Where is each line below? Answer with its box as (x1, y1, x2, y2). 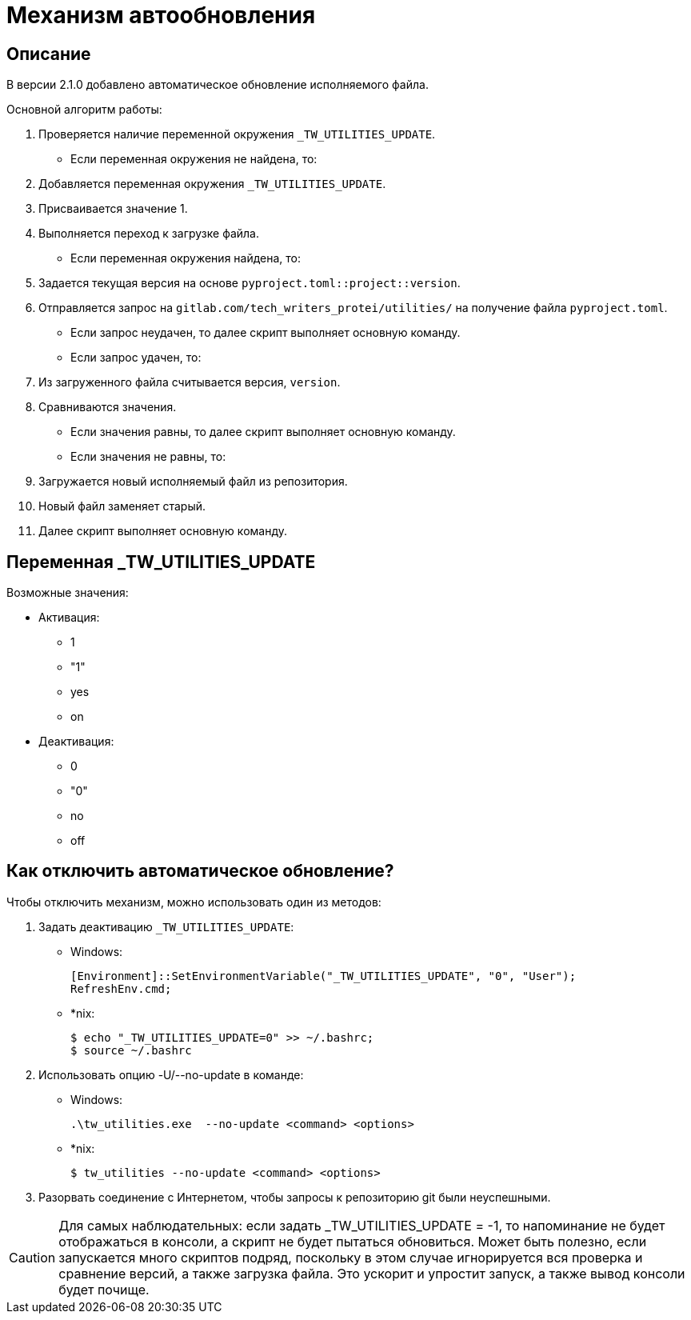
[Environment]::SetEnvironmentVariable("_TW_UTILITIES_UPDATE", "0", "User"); (70, 969, 577, 982)
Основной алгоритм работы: (6, 102, 162, 117)
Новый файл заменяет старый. (38, 499, 206, 514)
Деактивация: (38, 734, 114, 749)
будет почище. (58, 1281, 150, 1298)
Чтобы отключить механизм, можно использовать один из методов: (6, 894, 381, 909)
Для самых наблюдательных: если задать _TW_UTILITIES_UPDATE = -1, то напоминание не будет (58, 1217, 665, 1234)
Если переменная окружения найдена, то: (70, 251, 302, 266)
